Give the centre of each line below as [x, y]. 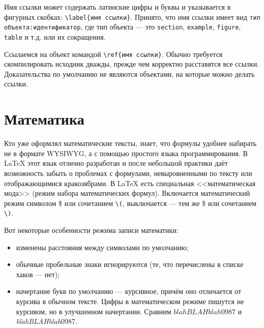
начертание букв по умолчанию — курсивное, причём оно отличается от [129, 291]
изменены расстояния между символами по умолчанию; [102, 247]
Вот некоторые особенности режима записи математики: [91, 230]
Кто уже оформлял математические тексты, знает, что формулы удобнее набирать [130, 143]
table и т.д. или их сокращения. [55, 36]
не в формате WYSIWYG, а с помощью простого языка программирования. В [126, 153]
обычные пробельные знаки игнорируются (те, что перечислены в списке [130, 264]
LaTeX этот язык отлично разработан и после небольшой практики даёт [116, 163]
